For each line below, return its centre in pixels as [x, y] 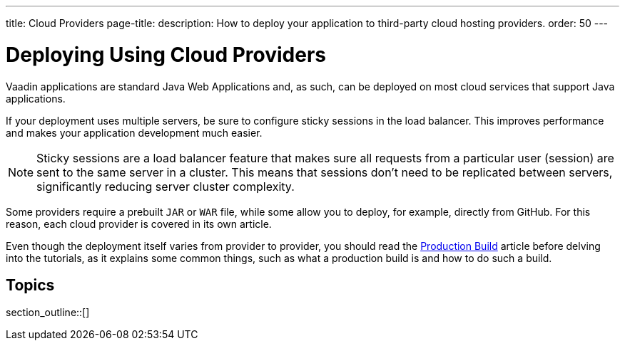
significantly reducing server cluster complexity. [166, 186]
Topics [30, 285]
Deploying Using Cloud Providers [166, 54]
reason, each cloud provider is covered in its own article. [139, 224]
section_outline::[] [48, 313]
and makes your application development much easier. [134, 132]
